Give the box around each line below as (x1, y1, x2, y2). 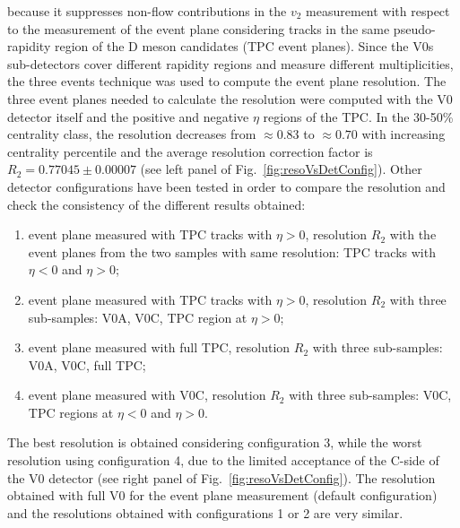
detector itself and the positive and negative (7, 107, 249, 126)
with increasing (361, 125, 446, 143)
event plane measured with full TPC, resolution (28, 338, 291, 357)
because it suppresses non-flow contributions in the (7, 2, 287, 20)
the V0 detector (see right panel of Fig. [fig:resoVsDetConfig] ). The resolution (7, 468, 436, 487)
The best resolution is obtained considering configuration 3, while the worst (7, 433, 422, 452)
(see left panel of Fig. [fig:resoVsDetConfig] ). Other (140, 160, 422, 178)
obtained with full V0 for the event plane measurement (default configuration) (7, 486, 438, 505)
